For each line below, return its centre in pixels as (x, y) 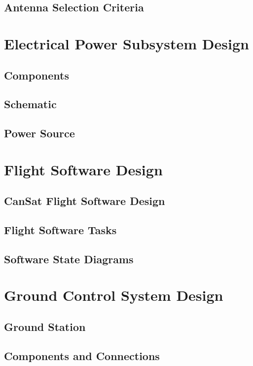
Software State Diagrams (69, 259)
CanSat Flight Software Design (85, 201)
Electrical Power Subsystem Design (126, 43)
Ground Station (45, 326)
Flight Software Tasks (60, 230)
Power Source (39, 133)
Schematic (30, 104)
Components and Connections (82, 355)
